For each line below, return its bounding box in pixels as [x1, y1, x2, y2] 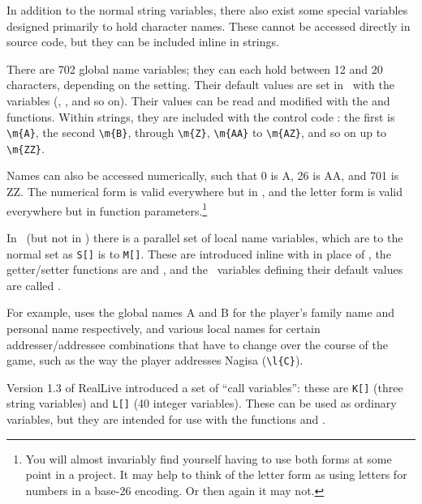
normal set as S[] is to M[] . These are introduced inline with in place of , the [6, 245, 391, 262]
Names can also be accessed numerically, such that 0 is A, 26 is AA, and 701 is [6, 167, 399, 184]
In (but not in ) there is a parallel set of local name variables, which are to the [6, 229, 403, 246]
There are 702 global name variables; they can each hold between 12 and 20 [6, 60, 383, 77]
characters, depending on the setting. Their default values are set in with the [6, 76, 395, 93]
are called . [6, 276, 61, 293]
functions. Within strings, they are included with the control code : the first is [6, 108, 395, 125]
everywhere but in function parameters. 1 [6, 199, 208, 219]
